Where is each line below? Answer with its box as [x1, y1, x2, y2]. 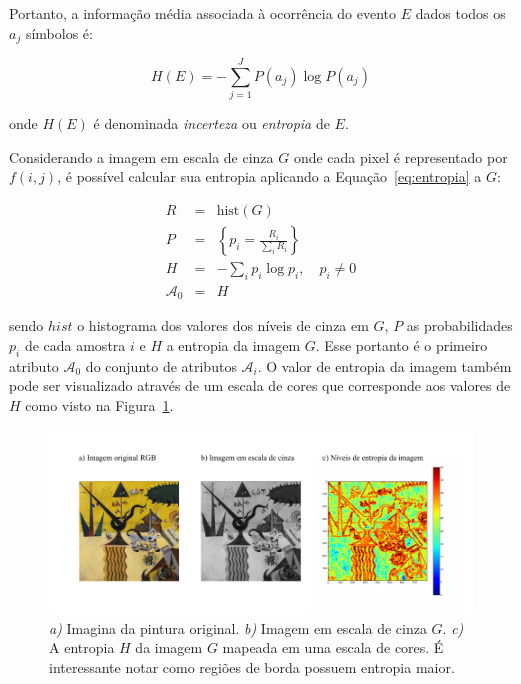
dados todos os [415, 3, 506, 23]
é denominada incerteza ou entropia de [93, 113, 330, 134]
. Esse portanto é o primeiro [315, 334, 488, 355]
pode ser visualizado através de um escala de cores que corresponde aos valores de [9, 375, 511, 396]
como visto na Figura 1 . [25, 394, 174, 415]
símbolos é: [25, 22, 93, 43]
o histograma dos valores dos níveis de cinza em [77, 315, 369, 336]
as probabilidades [406, 315, 513, 336]
